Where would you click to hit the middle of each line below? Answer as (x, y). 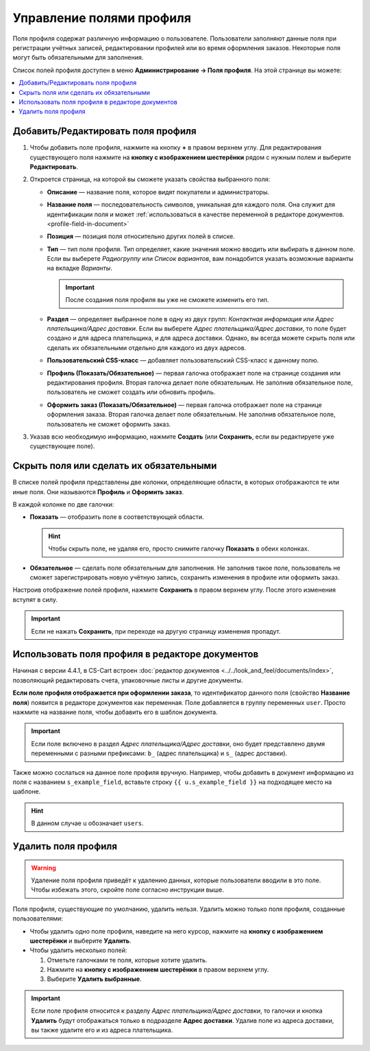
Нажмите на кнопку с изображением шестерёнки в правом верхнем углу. (158, 970)
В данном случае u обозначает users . (87, 823)
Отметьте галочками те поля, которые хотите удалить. (127, 960)
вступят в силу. (35, 599)
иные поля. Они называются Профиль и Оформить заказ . (98, 492)
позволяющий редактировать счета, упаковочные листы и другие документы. (128, 680)
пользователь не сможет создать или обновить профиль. (131, 392)
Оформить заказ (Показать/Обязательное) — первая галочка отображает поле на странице (184, 404)
